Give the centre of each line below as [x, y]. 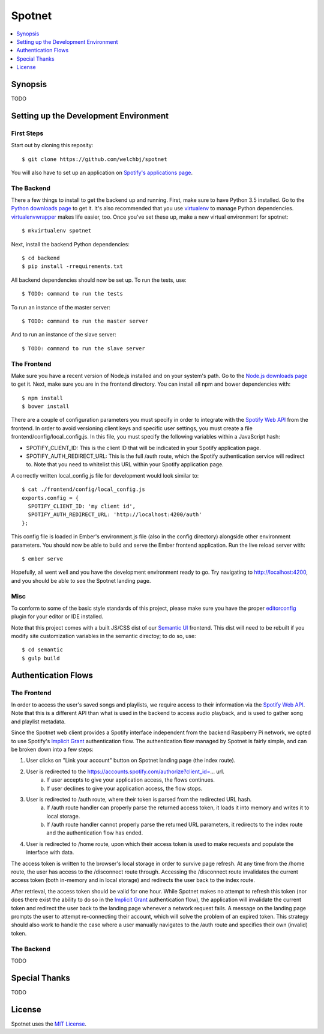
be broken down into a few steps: [52, 749]
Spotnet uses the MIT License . [49, 1024]
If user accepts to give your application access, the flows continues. [131, 780]
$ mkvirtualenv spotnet [57, 231]
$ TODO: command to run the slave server [83, 348]
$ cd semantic [42, 650]
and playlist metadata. [38, 722]
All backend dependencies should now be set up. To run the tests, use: [99, 280]
